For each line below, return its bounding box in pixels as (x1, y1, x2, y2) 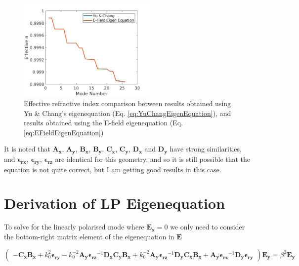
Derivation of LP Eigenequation (4, 193, 225, 213)
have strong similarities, (170, 144, 242, 154)
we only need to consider (170, 222, 245, 232)
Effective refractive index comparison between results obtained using (24, 98, 231, 109)
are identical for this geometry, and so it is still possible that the (55, 153, 251, 164)
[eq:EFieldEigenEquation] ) (24, 127, 104, 137)
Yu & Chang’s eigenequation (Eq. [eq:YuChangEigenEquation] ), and (24, 108, 231, 118)
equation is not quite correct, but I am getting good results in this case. (4, 164, 221, 174)
